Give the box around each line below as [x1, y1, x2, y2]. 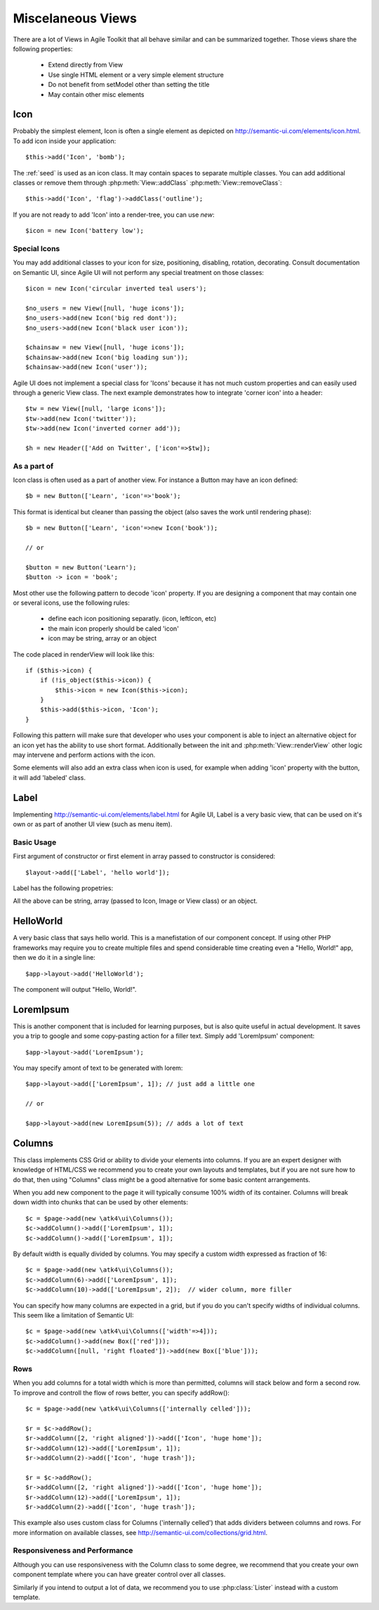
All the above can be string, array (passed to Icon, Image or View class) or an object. [13, 897, 258, 905]
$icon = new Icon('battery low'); [25, 227, 144, 235]
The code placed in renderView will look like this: [13, 650, 154, 659]
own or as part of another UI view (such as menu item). [13, 820, 173, 829]
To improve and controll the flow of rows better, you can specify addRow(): [13, 1388, 230, 1397]
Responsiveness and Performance [13, 1545, 133, 1555]
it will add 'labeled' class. [13, 773, 86, 781]
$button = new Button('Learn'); [25, 563, 137, 571]
